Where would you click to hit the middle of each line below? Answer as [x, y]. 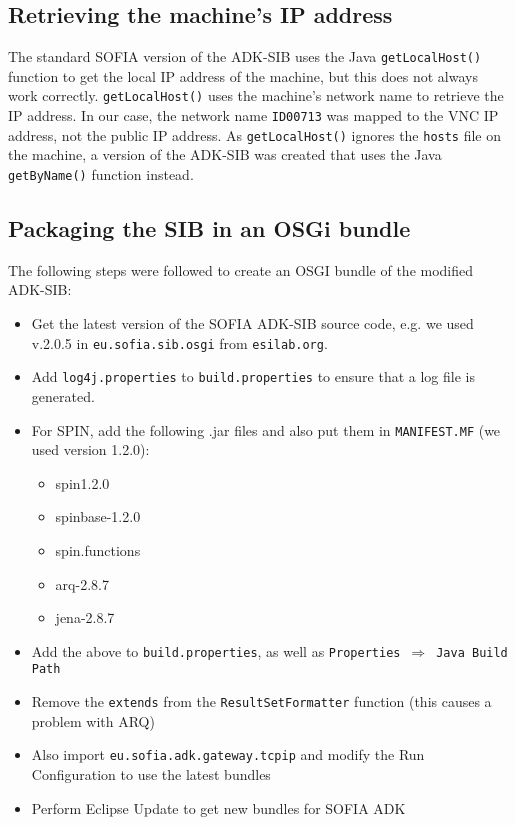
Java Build [472, 652]
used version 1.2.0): [90, 449]
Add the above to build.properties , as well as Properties [216, 650]
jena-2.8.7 [85, 617]
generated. [63, 395]
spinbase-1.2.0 [98, 516]
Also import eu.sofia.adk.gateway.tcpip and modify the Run [228, 754]
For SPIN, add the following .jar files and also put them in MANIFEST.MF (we [266, 429]
